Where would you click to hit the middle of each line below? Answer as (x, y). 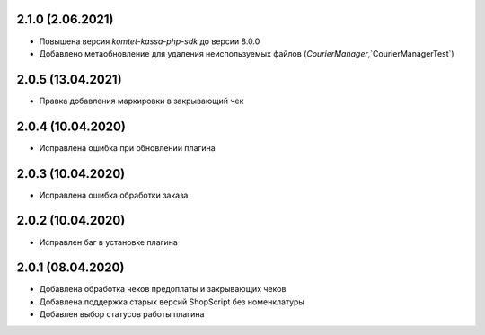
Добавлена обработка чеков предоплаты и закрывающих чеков (163, 289)
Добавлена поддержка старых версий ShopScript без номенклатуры (172, 302)
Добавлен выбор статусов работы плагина (122, 314)
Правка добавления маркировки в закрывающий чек (141, 101)
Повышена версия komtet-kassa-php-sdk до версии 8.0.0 (150, 41)
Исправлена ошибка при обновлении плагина (127, 147)
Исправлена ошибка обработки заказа (114, 195)
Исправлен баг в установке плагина (109, 242)
